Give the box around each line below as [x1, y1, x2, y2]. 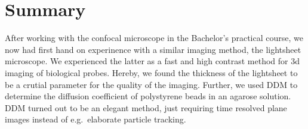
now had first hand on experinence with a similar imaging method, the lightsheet [5, 43, 301, 55]
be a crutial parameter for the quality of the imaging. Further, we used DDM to [5, 78, 298, 90]
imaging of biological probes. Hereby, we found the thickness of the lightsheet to [5, 66, 298, 78]
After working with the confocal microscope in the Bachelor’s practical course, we [5, 32, 303, 44]
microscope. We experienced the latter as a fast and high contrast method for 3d [5, 55, 300, 67]
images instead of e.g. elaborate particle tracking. [5, 113, 186, 125]
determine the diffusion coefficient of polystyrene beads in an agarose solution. [5, 90, 291, 102]
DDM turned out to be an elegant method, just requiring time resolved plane [5, 101, 287, 114]
